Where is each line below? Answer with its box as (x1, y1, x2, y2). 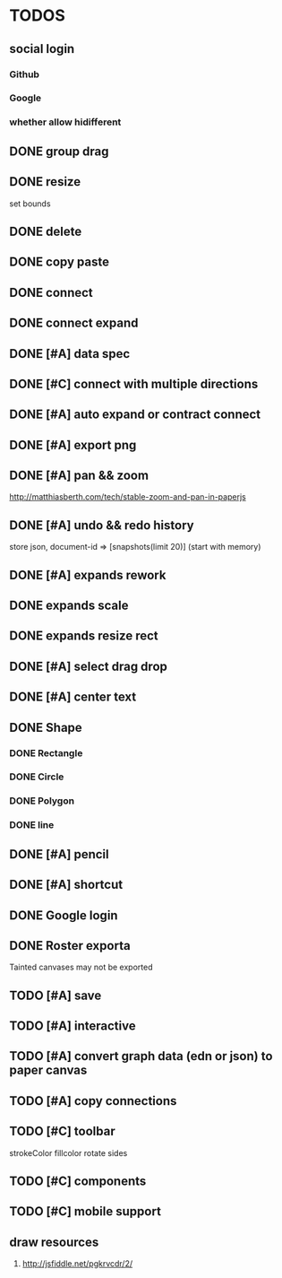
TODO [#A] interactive (9, 1019, 136, 1034)
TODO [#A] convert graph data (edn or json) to (9, 1048, 273, 1064)
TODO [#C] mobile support (9, 1204, 161, 1220)
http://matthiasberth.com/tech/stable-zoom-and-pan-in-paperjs (9, 491, 246, 502)
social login (9, 41, 75, 57)
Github (9, 68, 40, 81)
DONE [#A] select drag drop (9, 658, 168, 674)
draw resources (9, 1234, 99, 1249)
